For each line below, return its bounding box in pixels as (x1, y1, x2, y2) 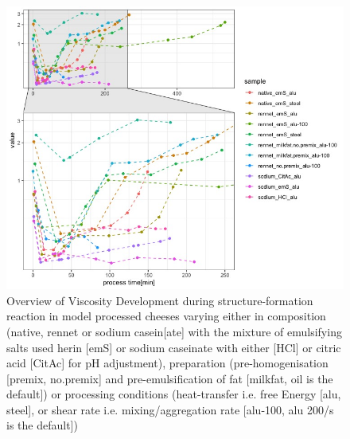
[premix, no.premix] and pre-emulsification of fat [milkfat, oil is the (6, 370, 333, 386)
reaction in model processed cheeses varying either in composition (6, 308, 326, 324)
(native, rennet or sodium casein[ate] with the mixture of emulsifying (6, 323, 342, 339)
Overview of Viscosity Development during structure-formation (6, 292, 313, 308)
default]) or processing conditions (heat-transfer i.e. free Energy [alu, (6, 386, 341, 402)
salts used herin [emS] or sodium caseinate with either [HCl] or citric (6, 339, 341, 355)
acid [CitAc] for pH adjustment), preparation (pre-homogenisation (6, 355, 329, 371)
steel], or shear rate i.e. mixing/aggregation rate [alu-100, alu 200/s (6, 401, 334, 417)
